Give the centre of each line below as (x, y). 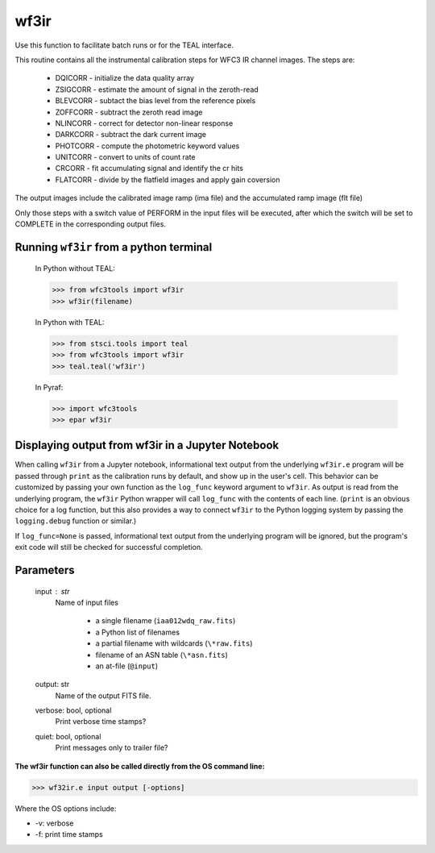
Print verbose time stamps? (101, 722)
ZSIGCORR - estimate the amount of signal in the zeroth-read (157, 89)
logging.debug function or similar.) (76, 521)
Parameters (45, 570)
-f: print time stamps (69, 834)
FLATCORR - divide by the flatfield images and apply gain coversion (168, 179)
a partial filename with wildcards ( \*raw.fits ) (174, 643)
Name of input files (87, 602)
